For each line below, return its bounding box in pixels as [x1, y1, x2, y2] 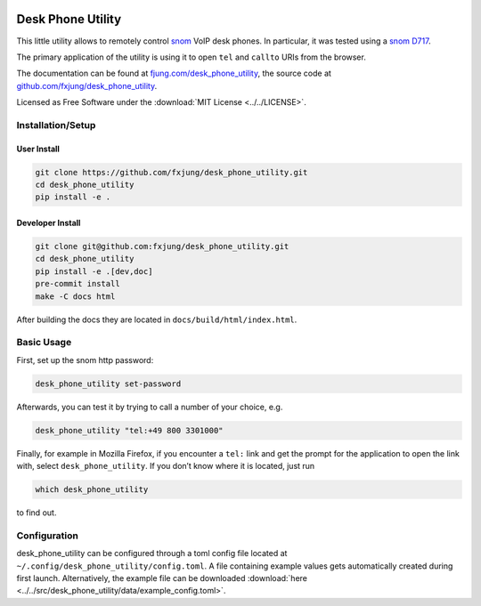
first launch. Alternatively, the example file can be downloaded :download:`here [16, 572, 307, 583]
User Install [16, 143, 60, 154]
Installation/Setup [16, 118, 96, 131]
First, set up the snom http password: [16, 354, 154, 365]
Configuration [16, 529, 79, 542]
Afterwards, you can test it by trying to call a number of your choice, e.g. [16, 401, 283, 412]
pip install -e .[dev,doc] [35, 266, 153, 276]
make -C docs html [35, 291, 116, 302]
